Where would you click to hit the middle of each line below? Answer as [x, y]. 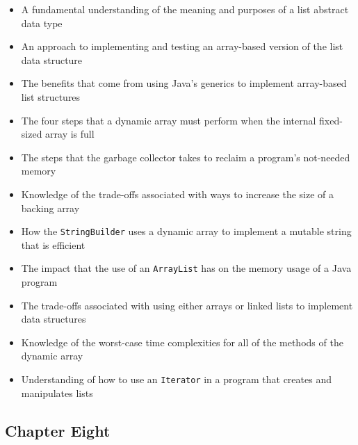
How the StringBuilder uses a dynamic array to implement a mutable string [186, 231]
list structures [51, 96]
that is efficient [53, 244]
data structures [54, 319]
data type [42, 23]
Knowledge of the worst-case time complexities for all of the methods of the [182, 342]
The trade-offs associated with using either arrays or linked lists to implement [187, 305]
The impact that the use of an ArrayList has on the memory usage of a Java [186, 268]
